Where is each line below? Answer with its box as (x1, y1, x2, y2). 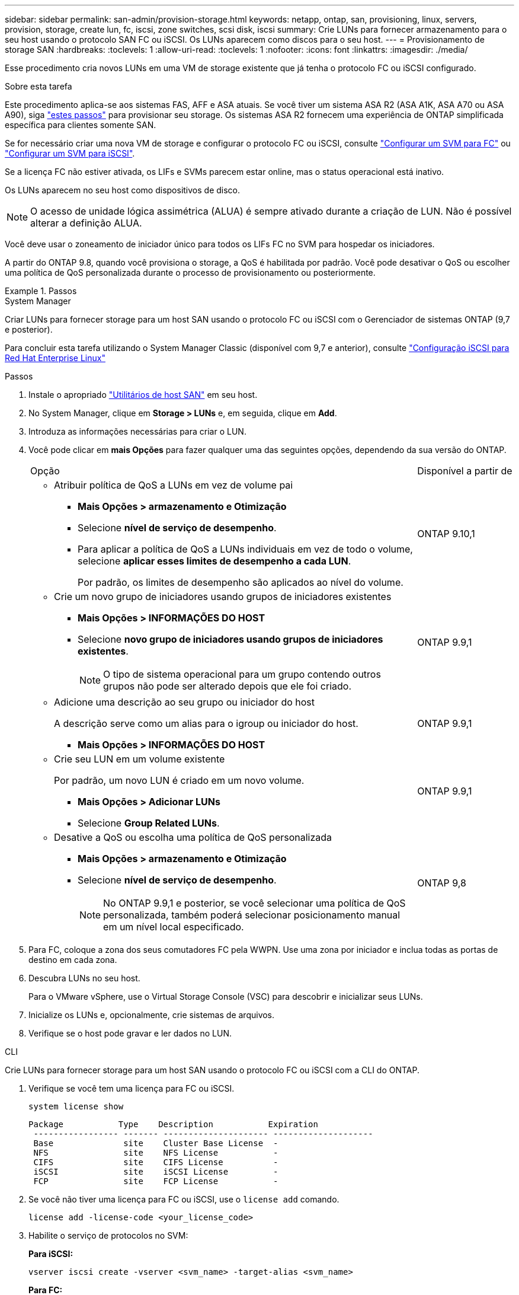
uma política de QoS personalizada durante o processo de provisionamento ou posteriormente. (5, 267, 376, 277)
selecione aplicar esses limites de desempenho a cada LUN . (78, 555, 351, 567)
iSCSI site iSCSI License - (33, 1167, 278, 1176)
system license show (28, 1102, 124, 1111)
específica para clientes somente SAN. (5, 120, 156, 130)
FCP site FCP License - (33, 1176, 278, 1186)
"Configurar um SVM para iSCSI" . (5, 148, 135, 158)
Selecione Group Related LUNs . (78, 817, 220, 829)
